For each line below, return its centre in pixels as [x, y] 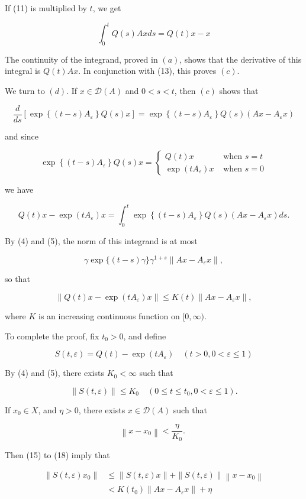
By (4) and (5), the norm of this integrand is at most [101, 241]
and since [22, 136]
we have [19, 189]
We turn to [25, 91]
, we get [107, 8]
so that [17, 279]
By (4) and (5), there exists [54, 373]
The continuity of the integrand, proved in [81, 59]
